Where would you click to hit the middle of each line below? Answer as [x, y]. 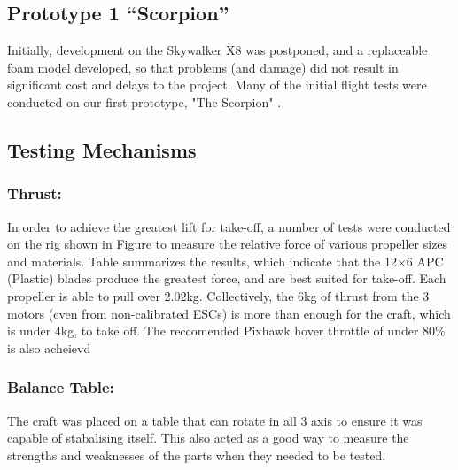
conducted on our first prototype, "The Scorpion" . [144, 101]
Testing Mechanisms [102, 149]
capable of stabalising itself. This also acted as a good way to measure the [208, 438]
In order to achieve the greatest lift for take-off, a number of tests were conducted [229, 226]
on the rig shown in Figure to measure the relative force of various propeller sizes [228, 244]
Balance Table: [61, 387]
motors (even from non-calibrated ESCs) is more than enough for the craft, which [229, 313]
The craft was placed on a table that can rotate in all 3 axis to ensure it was [215, 420]
